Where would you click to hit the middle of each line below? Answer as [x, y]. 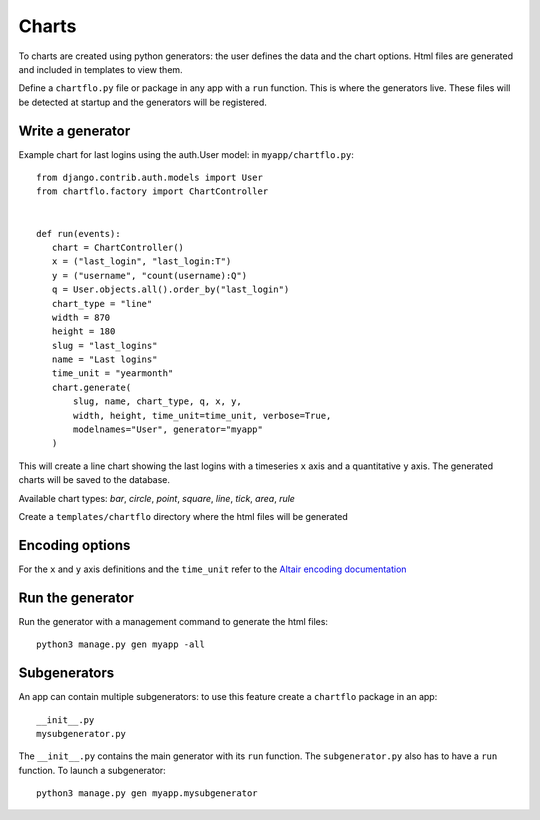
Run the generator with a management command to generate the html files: [173, 621]
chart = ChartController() [118, 247]
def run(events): [78, 233]
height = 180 [83, 331]
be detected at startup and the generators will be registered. [142, 102]
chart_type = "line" [102, 303]
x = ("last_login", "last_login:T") [141, 261]
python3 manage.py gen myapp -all [120, 644]
